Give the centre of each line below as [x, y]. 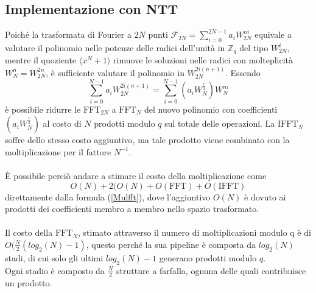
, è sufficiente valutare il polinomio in [115, 72]
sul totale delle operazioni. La [220, 123]
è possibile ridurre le [43, 109]
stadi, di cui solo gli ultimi [54, 257]
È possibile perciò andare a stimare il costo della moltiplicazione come [136, 176]
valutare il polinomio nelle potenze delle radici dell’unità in [115, 48]
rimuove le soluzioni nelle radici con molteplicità [203, 60]
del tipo [254, 48]
